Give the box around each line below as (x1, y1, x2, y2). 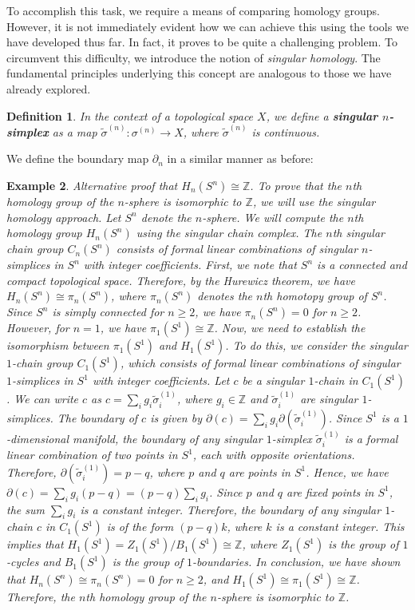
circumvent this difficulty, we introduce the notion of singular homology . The (6, 49, 381, 65)
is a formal (344, 430, 398, 446)
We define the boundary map (6, 150, 149, 167)
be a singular (242, 372, 305, 389)
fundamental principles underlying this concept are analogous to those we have (6, 65, 392, 81)
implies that (6, 536, 64, 553)
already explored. (6, 80, 91, 97)
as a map (52, 123, 97, 140)
